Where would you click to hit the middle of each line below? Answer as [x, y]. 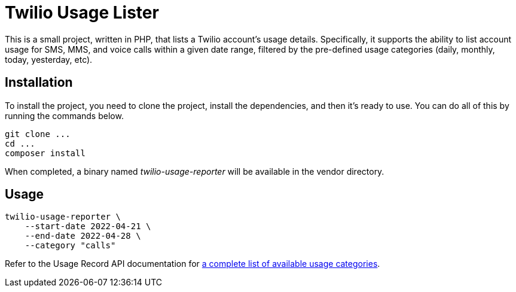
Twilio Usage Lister [82, 13]
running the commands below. [64, 115]
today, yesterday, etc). [49, 59]
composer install [45, 153]
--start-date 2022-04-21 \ [88, 226]
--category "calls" [70, 246]
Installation [39, 83]
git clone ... [38, 134]
